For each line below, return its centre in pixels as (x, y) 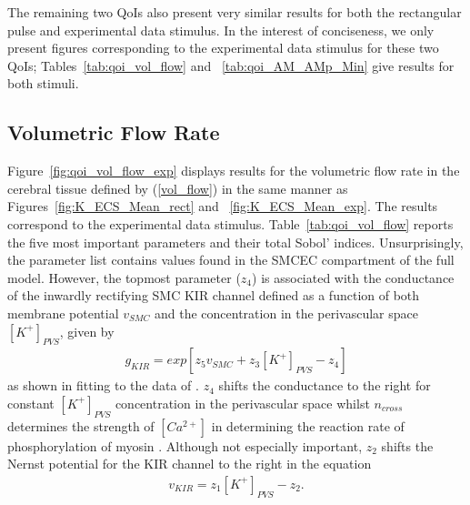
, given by (87, 331)
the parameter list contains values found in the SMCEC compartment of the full (231, 260)
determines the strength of (81, 425)
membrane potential (63, 313)
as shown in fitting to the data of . (103, 385)
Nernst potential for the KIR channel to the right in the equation (190, 464)
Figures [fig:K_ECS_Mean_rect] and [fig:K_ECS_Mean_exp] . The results (223, 206)
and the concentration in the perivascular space (287, 313)
